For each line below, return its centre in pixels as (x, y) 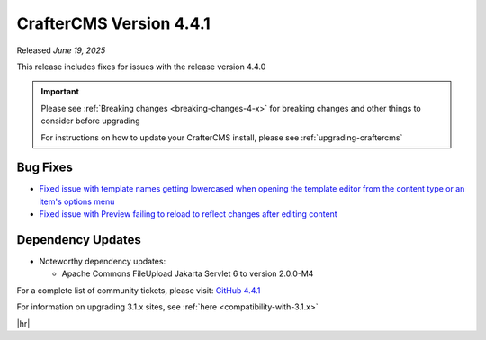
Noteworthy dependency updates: (103, 262)
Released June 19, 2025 (61, 50)
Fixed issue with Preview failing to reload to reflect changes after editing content (188, 214)
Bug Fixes (45, 168)
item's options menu (77, 201)
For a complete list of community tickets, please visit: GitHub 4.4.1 (139, 290)
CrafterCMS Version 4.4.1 (113, 23)
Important (60, 92)
